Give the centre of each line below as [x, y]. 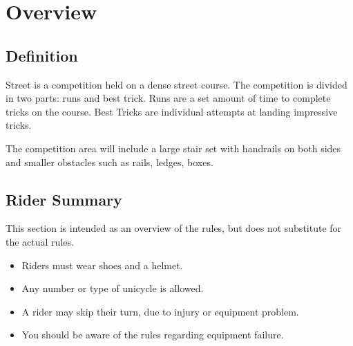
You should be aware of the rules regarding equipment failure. [153, 335]
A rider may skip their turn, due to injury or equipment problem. [160, 311]
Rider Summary [64, 199]
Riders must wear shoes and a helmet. [102, 265]
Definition [42, 55]
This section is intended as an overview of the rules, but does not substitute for [174, 228]
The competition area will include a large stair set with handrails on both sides [173, 148]
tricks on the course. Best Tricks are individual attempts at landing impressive [172, 111]
